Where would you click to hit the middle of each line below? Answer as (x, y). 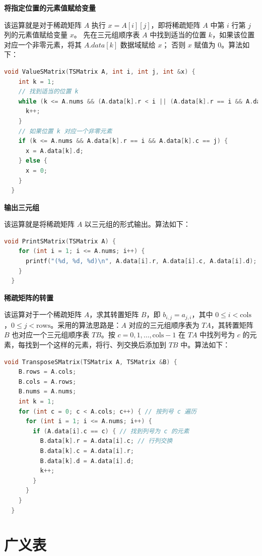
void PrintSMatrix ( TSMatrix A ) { (60, 241)
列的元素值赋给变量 (36, 35)
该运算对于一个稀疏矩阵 (43, 314)
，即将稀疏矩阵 (176, 24)
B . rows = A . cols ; (47, 372)
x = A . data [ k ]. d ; (54, 151)
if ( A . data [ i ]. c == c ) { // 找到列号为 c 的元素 (111, 431)
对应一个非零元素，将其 (43, 44)
